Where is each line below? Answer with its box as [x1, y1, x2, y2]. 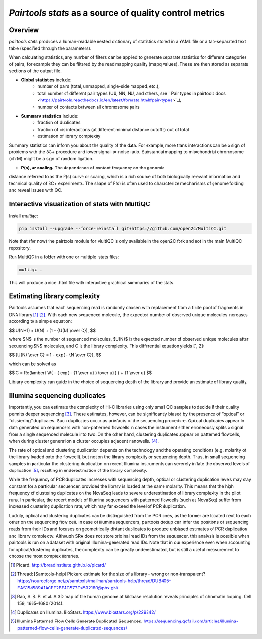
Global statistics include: [21, 77, 72, 83]
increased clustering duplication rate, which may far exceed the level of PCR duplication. [9, 504, 186, 509]
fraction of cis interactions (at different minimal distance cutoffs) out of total [37, 126, 189, 132]
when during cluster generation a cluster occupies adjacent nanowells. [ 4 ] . [9, 438, 159, 444]
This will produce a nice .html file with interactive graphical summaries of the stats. [9, 279, 175, 285]
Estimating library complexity [9, 292, 100, 301]
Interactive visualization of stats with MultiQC [9, 200, 150, 208]
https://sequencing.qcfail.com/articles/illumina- [143, 618, 239, 624]
